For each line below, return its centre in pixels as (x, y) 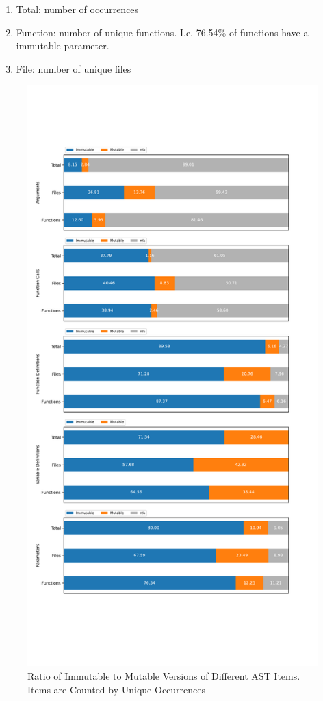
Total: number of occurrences (77, 9)
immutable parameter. (63, 46)
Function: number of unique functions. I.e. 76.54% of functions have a (162, 32)
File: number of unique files (74, 68)
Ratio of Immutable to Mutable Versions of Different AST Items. (164, 675)
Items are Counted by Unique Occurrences (117, 689)
